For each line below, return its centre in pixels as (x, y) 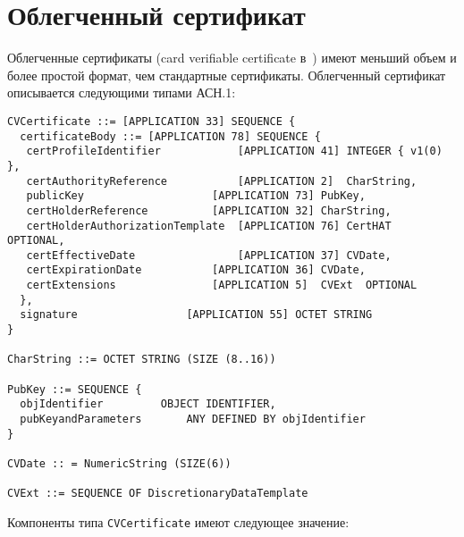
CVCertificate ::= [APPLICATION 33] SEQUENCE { (152, 121)
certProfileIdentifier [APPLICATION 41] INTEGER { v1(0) (234, 151)
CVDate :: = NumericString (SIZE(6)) (119, 464)
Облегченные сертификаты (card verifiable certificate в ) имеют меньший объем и (232, 58)
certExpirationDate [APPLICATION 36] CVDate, (196, 270)
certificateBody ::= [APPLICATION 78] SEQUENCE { (170, 136)
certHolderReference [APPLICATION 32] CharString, (209, 210)
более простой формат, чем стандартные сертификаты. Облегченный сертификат (227, 75)
